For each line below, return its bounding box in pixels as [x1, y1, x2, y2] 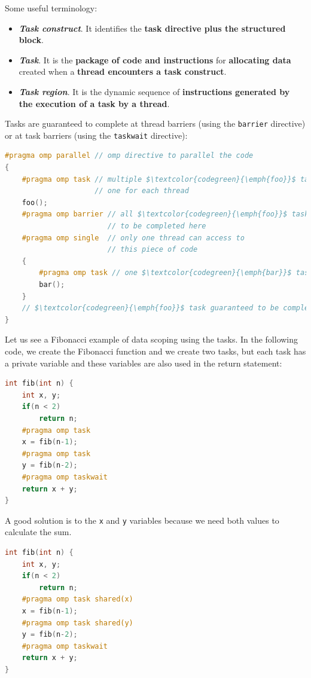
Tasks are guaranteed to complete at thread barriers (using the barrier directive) [5, 117, 306, 130]
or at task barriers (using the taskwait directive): [5, 129, 188, 141]
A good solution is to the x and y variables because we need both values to [5, 514, 279, 526]
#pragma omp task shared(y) [22, 618, 133, 627]
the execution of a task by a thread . [19, 97, 170, 109]
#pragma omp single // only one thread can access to [22, 233, 245, 242]
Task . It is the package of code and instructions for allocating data [19, 53, 291, 66]
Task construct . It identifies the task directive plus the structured [19, 22, 286, 34]
